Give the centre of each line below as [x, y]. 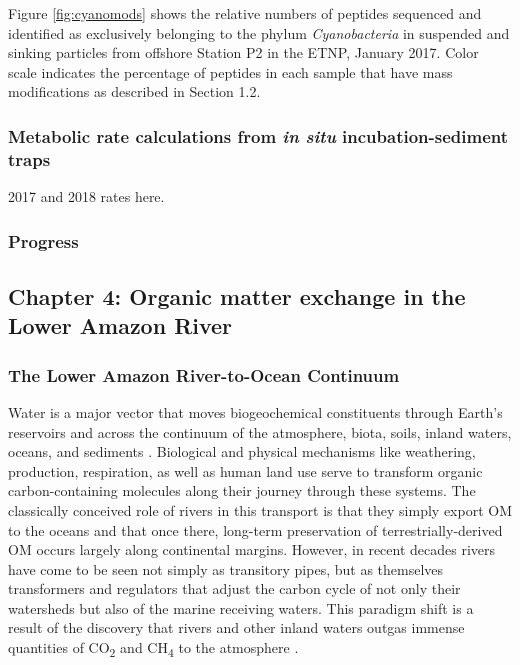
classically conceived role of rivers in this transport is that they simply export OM [260, 509]
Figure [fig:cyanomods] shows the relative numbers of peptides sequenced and [245, 13]
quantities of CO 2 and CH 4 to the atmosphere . [153, 648]
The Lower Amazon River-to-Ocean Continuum [204, 374]
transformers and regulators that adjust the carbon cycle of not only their [234, 588]
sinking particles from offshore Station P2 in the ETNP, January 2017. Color [243, 52]
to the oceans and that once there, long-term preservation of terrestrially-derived [255, 529]
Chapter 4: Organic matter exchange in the [237, 295]
